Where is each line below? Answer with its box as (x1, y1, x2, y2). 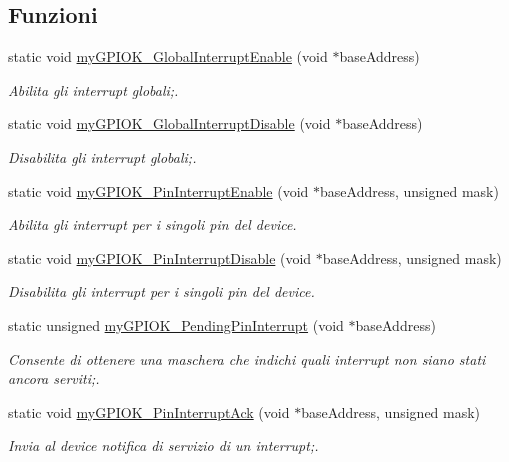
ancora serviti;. (8, 368, 100, 389)
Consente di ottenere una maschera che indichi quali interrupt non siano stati (8, 348, 486, 369)
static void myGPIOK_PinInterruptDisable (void (8, 247, 312, 268)
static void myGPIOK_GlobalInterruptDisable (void (8, 113, 331, 134)
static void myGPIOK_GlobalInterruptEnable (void (8, 46, 328, 67)
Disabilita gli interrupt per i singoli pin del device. (8, 281, 315, 302)
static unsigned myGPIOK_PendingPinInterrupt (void (8, 314, 344, 335)
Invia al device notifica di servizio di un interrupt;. (8, 435, 319, 456)
